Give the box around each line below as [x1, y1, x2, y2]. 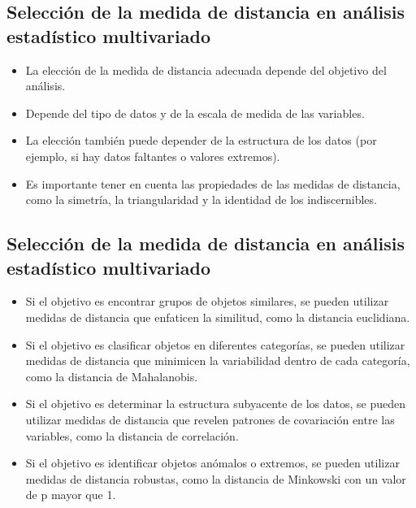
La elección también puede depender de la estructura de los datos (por [25, 132, 377, 149]
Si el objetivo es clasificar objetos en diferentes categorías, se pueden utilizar [25, 336, 405, 353]
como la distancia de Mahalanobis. [25, 367, 198, 384]
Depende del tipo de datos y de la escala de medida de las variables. [25, 104, 365, 121]
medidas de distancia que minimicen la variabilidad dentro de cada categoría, [25, 352, 410, 369]
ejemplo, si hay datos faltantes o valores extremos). [25, 147, 280, 164]
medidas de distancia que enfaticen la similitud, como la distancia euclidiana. [25, 308, 410, 325]
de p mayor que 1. [25, 486, 116, 503]
